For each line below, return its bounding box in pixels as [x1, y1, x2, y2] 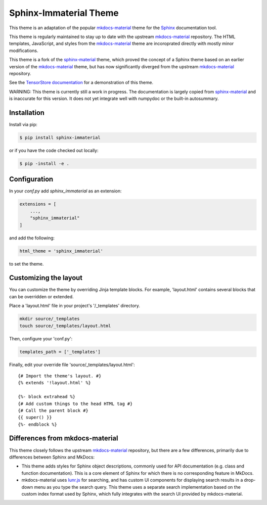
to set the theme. [9, 261, 44, 267]
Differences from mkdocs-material [9, 434, 118, 443]
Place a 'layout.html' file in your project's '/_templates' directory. [9, 303, 140, 309]
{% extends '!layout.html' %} [18, 380, 91, 386]
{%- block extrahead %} [18, 394, 76, 400]
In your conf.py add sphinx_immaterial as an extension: [9, 188, 122, 194]
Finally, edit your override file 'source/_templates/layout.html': [9, 362, 135, 367]
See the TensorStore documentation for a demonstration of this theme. [9, 80, 153, 86]
